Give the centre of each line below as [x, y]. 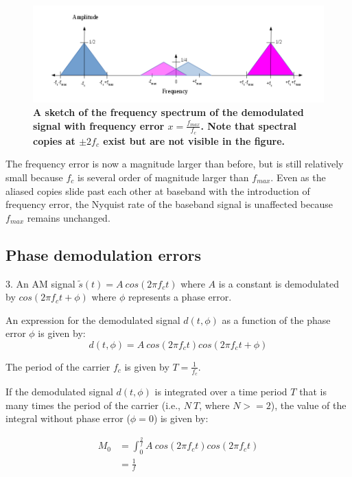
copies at [54, 140]
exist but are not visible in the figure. [194, 140]
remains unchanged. [69, 217]
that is [313, 392]
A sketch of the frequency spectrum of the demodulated [168, 112]
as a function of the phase [276, 319]
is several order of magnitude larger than [163, 177]
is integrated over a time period [221, 392]
